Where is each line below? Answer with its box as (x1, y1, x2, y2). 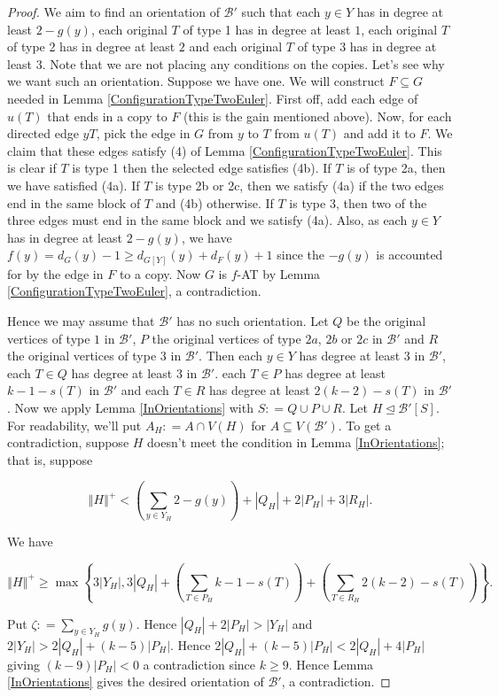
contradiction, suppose (7, 433, 129, 452)
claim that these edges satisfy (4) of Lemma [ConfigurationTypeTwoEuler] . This (7, 141, 442, 159)
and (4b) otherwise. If (155, 193, 274, 212)
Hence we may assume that (7, 312, 155, 330)
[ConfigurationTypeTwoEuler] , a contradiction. (7, 282, 261, 300)
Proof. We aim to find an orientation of (7, 3, 220, 20)
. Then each (199, 346, 263, 365)
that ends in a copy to (47, 106, 168, 125)
